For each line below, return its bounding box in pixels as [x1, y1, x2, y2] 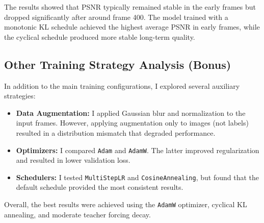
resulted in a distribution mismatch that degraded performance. [16, 127, 216, 138]
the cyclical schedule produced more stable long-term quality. [4, 31, 195, 42]
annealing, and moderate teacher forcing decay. [4, 209, 151, 219]
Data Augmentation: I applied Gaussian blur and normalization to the [16, 107, 246, 118]
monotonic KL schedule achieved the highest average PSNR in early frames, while [4, 21, 260, 32]
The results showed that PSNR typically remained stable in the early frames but [4, 2, 256, 12]
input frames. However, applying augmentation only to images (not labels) [16, 117, 249, 128]
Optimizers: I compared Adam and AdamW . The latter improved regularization [16, 144, 259, 155]
